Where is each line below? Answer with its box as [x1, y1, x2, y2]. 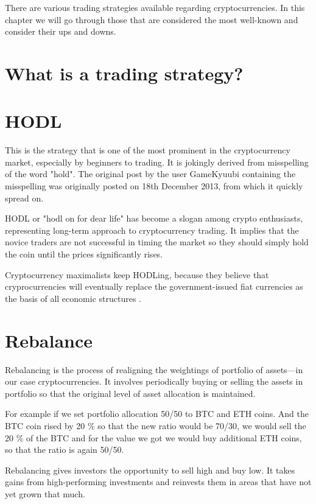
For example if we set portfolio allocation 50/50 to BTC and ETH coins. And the [5, 407, 309, 420]
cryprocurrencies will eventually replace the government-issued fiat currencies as [5, 280, 303, 293]
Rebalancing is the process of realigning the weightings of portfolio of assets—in [5, 363, 303, 376]
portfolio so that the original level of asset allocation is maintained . [5, 387, 256, 399]
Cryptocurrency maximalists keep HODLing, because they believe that [5, 268, 269, 281]
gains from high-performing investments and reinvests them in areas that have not [5, 475, 312, 488]
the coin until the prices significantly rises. [5, 248, 163, 261]
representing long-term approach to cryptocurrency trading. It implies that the [5, 223, 299, 236]
